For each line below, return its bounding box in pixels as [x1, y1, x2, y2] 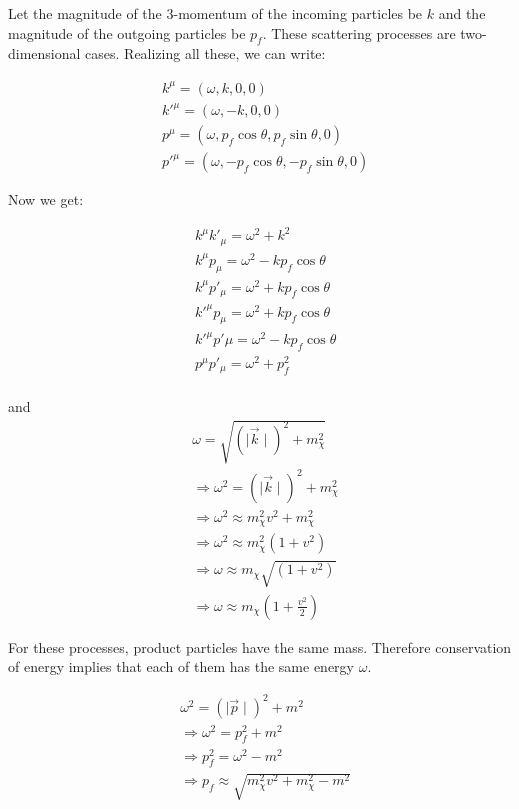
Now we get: [8, 189, 84, 210]
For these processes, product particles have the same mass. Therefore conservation [8, 636, 512, 657]
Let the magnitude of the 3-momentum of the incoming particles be [8, 3, 423, 23]
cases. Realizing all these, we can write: [85, 43, 326, 64]
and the [438, 3, 486, 23]
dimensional [8, 43, 81, 64]
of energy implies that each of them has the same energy [8, 656, 354, 677]
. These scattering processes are [262, 22, 456, 43]
